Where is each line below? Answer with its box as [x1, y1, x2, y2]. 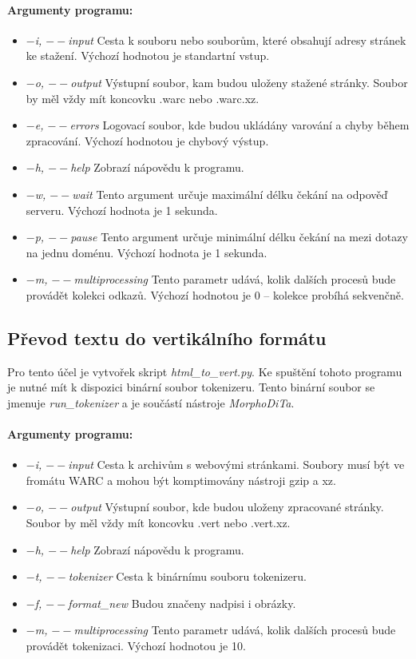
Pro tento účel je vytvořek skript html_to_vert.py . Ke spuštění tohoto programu [7, 363, 402, 379]
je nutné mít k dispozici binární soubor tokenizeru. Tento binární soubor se [7, 379, 375, 395]
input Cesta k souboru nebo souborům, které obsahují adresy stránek [68, 31, 406, 48]
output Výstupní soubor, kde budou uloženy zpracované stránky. [70, 498, 384, 515]
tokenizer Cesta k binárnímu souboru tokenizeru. [68, 568, 307, 585]
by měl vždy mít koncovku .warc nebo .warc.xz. [26, 89, 260, 106]
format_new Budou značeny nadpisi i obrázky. [68, 594, 296, 611]
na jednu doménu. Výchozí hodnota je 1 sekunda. [26, 244, 267, 260]
